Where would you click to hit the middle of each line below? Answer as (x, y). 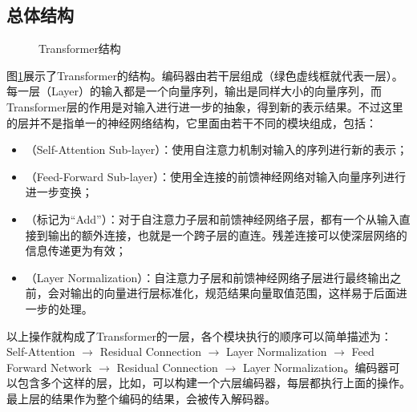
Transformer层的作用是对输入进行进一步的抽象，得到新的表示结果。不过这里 (205, 106)
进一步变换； (59, 192)
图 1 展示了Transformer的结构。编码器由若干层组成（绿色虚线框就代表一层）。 (205, 75)
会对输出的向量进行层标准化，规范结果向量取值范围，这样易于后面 (222, 293)
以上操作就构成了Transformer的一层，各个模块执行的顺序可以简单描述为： (199, 335)
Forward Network (49, 367)
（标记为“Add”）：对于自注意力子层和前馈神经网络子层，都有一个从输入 (212, 218)
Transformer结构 (80, 48)
